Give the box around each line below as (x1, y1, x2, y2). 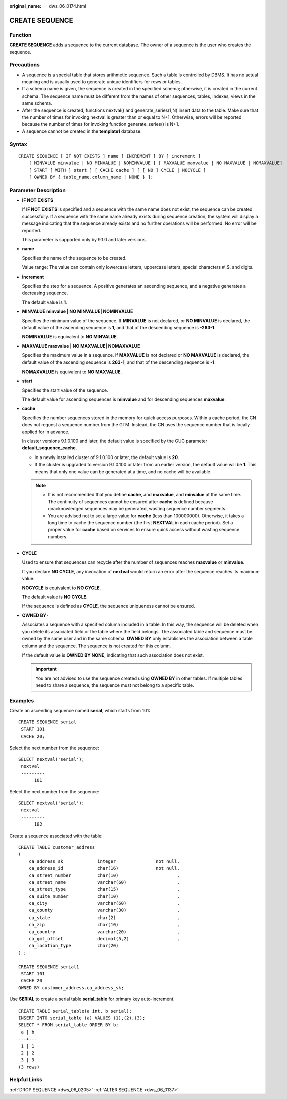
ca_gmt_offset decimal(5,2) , (28, 936, 180, 942)
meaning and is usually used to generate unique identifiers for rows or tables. (22, 79, 182, 85)
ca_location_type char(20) (28, 943, 119, 949)
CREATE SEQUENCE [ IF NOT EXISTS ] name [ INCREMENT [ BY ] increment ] (18, 153, 201, 159)
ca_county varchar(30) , (28, 907, 180, 913)
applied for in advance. (22, 429, 70, 435)
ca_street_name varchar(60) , (28, 879, 180, 885)
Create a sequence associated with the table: (9, 833, 103, 839)
